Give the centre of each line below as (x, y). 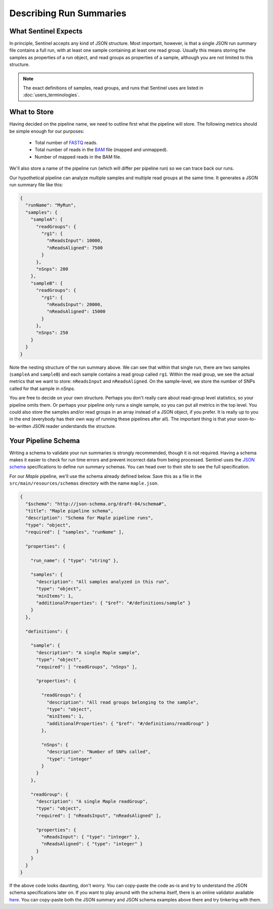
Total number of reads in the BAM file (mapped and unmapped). (101, 150)
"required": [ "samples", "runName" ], (75, 532)
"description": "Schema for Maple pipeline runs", (89, 518)
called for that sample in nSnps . (42, 388)
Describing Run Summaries (68, 13)
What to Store (32, 112)
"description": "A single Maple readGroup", (92, 801)
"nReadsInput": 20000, (75, 304)
